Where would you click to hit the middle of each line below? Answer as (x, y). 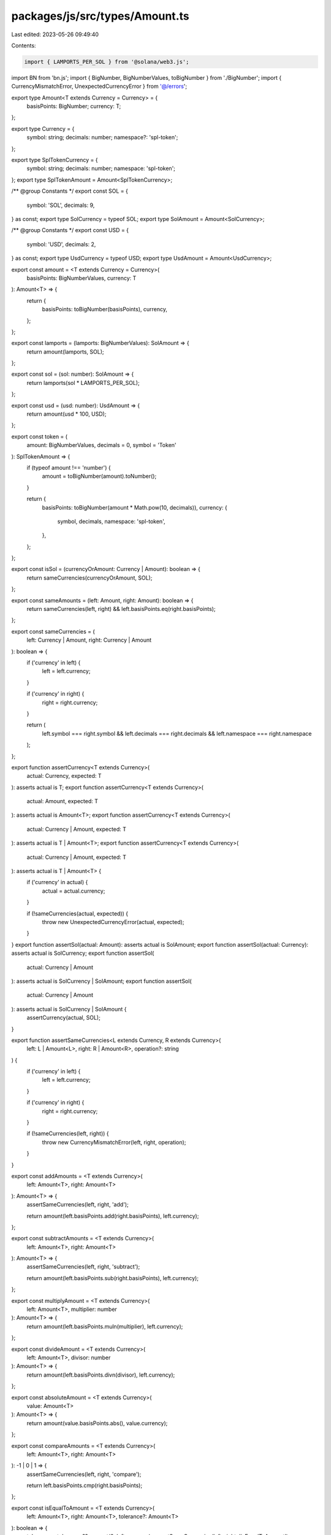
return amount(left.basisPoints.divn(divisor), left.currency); (101, 1375)
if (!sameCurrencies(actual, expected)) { (78, 913)
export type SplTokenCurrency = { (55, 160)
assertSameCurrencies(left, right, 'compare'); (84, 1474)
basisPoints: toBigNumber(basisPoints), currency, (105, 309)
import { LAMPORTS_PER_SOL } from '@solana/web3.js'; (107, 62)
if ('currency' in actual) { (57, 882)
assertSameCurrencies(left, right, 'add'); (78, 1205)
